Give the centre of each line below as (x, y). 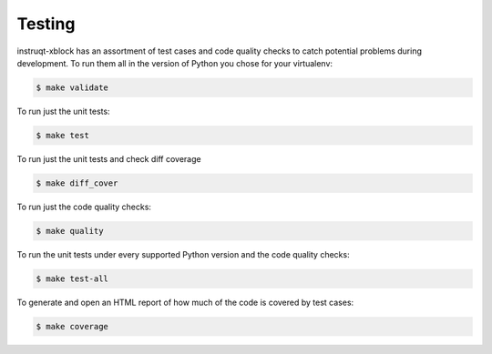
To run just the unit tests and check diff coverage (109, 158)
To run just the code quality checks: (84, 207)
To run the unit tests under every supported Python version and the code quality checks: (183, 254)
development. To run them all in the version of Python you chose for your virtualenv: (174, 63)
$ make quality (70, 231)
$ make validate (72, 87)
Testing (46, 24)
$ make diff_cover (77, 183)
